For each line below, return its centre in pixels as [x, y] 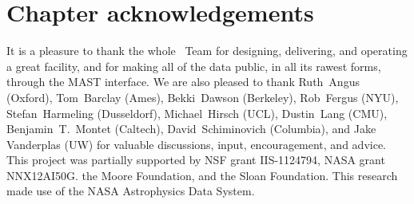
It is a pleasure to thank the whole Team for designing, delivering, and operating [207, 51]
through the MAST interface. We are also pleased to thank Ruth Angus [183, 82]
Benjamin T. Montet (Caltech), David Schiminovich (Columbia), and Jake [191, 129]
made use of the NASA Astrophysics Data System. [131, 191]
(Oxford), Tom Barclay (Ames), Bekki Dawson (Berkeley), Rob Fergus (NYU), [203, 97]
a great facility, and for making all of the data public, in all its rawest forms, [194, 66]
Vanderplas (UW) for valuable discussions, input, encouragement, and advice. [196, 144]
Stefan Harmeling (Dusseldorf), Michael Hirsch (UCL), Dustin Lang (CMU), [197, 113]
